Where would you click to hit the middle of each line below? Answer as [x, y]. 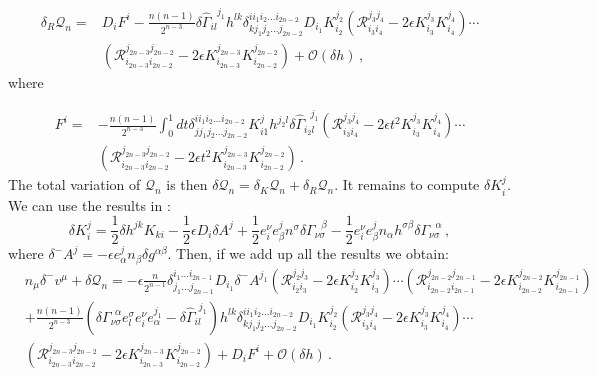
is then [187, 184]
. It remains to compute [407, 184]
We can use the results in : [89, 204]
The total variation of [74, 184]
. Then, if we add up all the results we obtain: [308, 253]
